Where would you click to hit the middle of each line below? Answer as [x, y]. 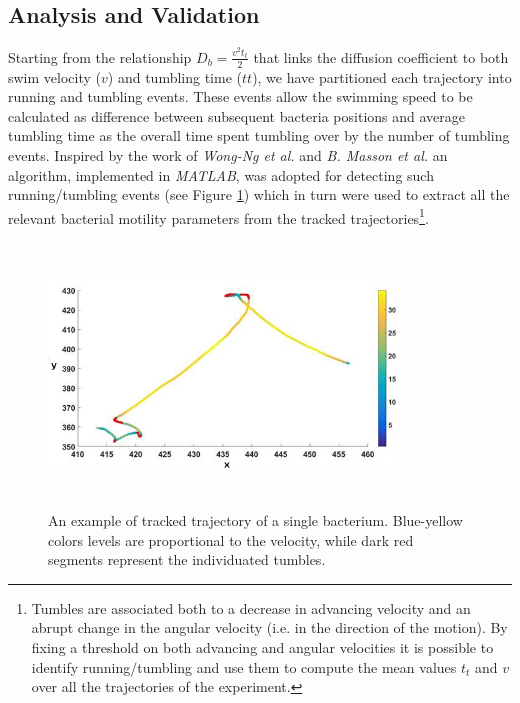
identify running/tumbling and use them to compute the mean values [244, 666]
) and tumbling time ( [174, 76]
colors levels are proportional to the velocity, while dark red [231, 539]
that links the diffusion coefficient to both [381, 56]
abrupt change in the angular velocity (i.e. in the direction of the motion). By [269, 627]
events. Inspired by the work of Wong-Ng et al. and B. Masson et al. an [228, 154]
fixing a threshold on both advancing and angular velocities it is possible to [262, 647]
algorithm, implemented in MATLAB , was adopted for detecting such [221, 174]
